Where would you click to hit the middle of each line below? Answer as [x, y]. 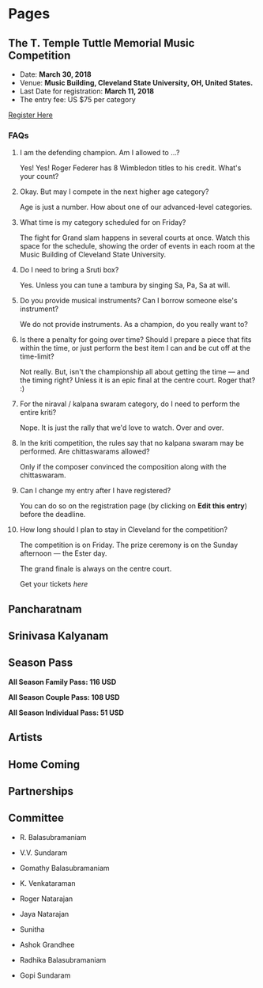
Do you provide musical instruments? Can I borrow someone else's [129, 301]
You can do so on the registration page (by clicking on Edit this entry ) [133, 506]
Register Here [30, 115]
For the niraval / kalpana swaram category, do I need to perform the [130, 404]
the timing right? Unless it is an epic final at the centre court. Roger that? [137, 380]
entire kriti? [38, 412]
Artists [26, 737]
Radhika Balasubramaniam [63, 959]
